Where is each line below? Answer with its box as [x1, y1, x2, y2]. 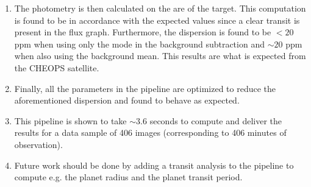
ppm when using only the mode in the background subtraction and [14, 37, 265, 50]
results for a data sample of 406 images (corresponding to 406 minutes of [14, 126, 287, 139]
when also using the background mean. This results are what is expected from [14, 49, 306, 62]
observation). [14, 138, 63, 150]
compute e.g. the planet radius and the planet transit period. [14, 171, 243, 183]
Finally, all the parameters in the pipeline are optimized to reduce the [14, 82, 276, 94]
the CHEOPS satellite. [14, 61, 99, 74]
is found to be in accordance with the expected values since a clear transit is [14, 13, 300, 26]
